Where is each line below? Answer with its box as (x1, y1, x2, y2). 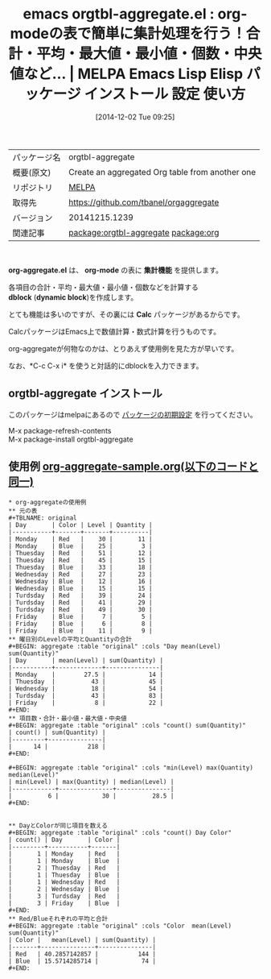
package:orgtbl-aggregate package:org (68, 226, 220, 238)
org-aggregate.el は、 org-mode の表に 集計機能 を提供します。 (8, 265, 224, 275)
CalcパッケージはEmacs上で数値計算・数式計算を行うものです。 (8, 326, 221, 336)
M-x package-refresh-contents (8, 425, 112, 435)
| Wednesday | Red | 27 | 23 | (8, 570, 153, 579)
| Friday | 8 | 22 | (8, 699, 163, 707)
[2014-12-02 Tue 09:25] (95, 112, 175, 122)
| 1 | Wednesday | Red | (8, 877, 121, 886)
